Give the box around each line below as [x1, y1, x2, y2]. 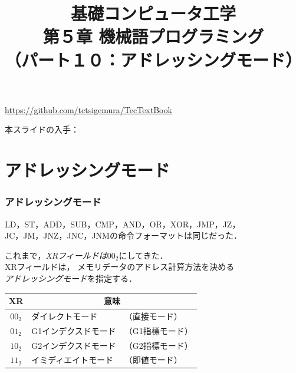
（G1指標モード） [124, 324, 193, 336]
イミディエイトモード [31, 354, 114, 366]
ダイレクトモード [31, 309, 98, 322]
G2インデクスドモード [31, 339, 116, 351]
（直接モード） [124, 309, 182, 322]
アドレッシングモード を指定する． [5, 272, 137, 284]
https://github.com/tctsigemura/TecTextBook [5, 103, 172, 115]
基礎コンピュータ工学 [70, 1, 236, 25]
